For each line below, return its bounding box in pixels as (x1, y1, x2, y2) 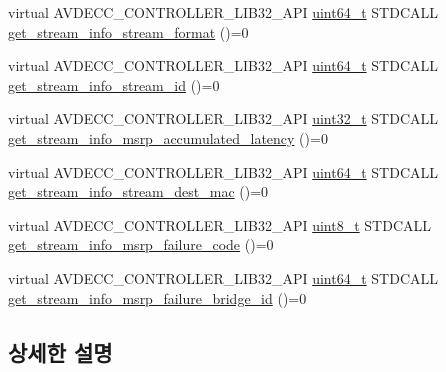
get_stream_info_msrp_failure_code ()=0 (8, 234, 274, 255)
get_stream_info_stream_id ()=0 (8, 74, 220, 95)
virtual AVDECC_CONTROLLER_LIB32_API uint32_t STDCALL (8, 108, 438, 129)
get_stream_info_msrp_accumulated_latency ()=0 (8, 127, 328, 148)
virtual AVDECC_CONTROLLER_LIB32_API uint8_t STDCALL (8, 214, 431, 235)
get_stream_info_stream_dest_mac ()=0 (8, 181, 269, 202)
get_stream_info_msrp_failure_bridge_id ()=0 (8, 287, 307, 308)
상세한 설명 (8, 336, 113, 367)
